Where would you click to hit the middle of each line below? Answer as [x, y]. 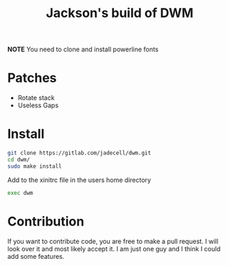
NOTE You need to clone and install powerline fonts [83, 49]
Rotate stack [36, 98]
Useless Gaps [38, 105]
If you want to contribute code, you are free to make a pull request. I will [113, 241]
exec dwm [20, 193]
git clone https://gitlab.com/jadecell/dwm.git [79, 153]
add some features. [36, 256]
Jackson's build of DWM [120, 13]
